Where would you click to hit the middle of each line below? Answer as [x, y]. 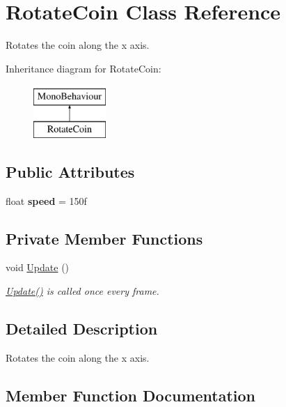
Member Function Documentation [131, 395]
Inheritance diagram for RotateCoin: [84, 68]
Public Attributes [70, 171]
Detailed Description [82, 329]
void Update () [38, 267]
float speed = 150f [46, 200]
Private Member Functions [104, 238]
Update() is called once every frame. [82, 291]
